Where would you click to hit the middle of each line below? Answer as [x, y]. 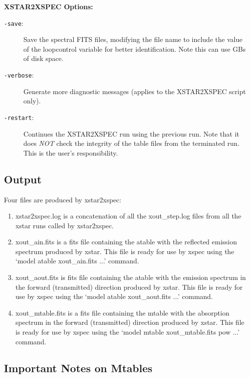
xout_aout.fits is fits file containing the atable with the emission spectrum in [131, 277]
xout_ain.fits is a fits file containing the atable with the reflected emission [126, 242]
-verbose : [19, 75]
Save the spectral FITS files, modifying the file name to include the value [133, 39]
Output [23, 179]
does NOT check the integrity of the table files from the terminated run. [132, 143]
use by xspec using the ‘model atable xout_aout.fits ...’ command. [114, 296]
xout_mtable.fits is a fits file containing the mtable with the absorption [122, 312]
